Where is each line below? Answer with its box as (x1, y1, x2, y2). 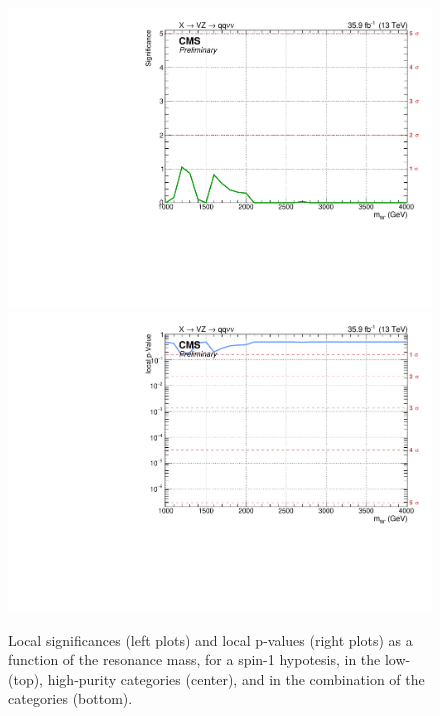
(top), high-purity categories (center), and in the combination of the (8, 668, 425, 689)
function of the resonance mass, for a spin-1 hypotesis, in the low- (8, 649, 411, 670)
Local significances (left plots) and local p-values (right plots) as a (8, 629, 413, 650)
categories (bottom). (8, 688, 133, 709)
